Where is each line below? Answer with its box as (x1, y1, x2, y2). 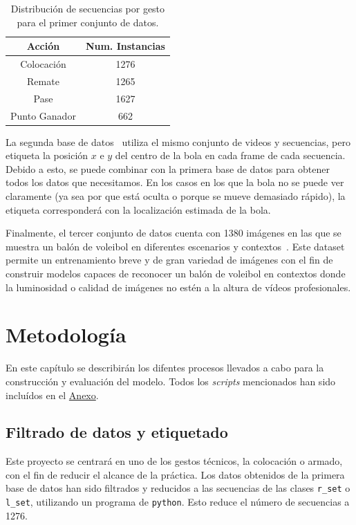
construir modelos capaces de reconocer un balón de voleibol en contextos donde (6, 266, 346, 280)
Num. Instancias (85, 39, 165, 53)
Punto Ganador (10, 108, 76, 122)
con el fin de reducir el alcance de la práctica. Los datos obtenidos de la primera (6, 467, 345, 481)
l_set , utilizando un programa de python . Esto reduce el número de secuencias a (6, 495, 350, 509)
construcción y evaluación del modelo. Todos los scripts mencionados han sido (6, 374, 336, 388)
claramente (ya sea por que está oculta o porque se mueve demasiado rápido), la (6, 189, 346, 203)
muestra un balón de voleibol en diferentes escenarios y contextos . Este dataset (6, 239, 345, 253)
